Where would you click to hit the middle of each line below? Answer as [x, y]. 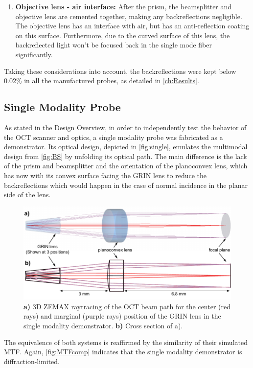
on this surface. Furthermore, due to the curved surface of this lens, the [123, 35]
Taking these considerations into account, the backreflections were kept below [120, 71]
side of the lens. [27, 195]
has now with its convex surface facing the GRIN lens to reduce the [105, 175]
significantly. [34, 54]
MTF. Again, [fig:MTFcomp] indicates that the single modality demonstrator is [123, 352]
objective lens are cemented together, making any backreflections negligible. [129, 16]
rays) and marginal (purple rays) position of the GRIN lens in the [122, 316]
